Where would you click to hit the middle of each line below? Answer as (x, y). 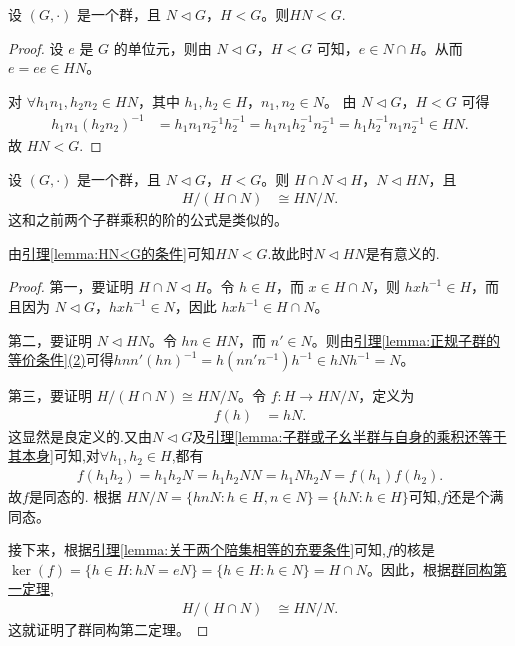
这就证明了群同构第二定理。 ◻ (108, 629)
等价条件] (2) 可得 (61, 359)
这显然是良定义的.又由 (80, 435)
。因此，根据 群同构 (429, 568)
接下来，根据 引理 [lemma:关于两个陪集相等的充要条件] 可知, (197, 549)
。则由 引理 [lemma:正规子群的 (406, 339)
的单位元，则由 (162, 47)
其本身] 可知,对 (54, 455)
